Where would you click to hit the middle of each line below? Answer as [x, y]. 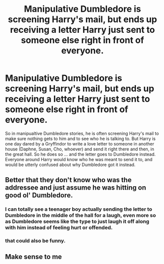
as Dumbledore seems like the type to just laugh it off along [77, 221]
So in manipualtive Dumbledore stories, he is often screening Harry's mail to [82, 133]
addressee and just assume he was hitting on [76, 188]
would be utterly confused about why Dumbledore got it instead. [70, 165]
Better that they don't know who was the [68, 180]
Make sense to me [34, 256]
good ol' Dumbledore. [39, 195]
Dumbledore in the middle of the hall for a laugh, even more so [81, 216]
